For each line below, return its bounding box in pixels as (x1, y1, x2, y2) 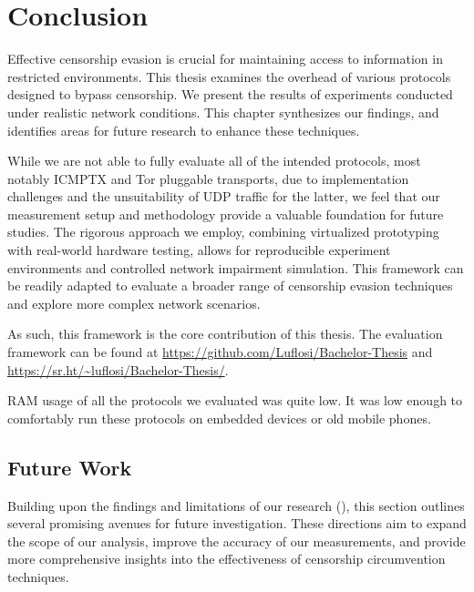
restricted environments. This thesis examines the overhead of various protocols (7, 66, 451, 86)
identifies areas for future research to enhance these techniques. (7, 120, 360, 139)
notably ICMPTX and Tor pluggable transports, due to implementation (7, 168, 409, 188)
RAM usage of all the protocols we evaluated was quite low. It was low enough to (7, 391, 463, 410)
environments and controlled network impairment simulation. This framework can (7, 258, 464, 277)
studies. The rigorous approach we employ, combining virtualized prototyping (7, 222, 439, 241)
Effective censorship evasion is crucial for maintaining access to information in (7, 49, 443, 68)
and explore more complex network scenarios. (7, 293, 261, 312)
